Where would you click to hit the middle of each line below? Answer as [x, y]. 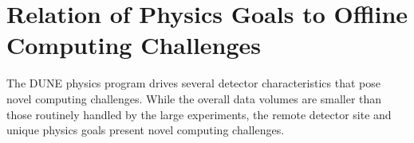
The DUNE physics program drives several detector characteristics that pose [193, 83]
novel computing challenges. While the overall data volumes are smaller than [194, 98]
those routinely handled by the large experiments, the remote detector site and [199, 114]
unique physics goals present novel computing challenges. [146, 130]
